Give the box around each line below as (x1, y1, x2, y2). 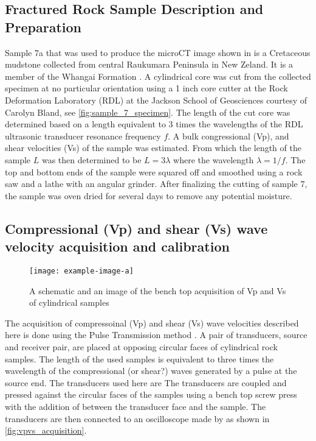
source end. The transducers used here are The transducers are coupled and (5, 376, 287, 389)
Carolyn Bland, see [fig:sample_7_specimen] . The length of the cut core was (5, 105, 290, 118)
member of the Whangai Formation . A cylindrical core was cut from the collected (5, 69, 311, 82)
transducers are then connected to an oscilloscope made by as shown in (5, 412, 270, 425)
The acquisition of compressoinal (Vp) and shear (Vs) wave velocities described (5, 316, 299, 329)
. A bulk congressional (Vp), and (168, 129, 289, 142)
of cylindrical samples (29, 296, 109, 309)
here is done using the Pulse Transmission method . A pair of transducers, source (5, 328, 307, 341)
